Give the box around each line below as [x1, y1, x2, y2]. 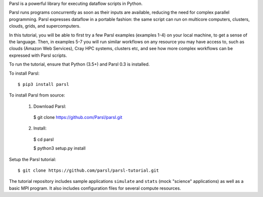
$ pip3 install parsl [18, 82, 69, 87]
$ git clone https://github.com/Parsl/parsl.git [33, 115, 123, 120]
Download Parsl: [33, 103, 67, 109]
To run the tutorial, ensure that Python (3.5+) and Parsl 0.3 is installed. [9, 61, 150, 67]
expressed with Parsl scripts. [9, 52, 67, 58]
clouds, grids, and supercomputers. [9, 23, 81, 29]
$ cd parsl [33, 136, 54, 142]
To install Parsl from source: [9, 92, 65, 98]
